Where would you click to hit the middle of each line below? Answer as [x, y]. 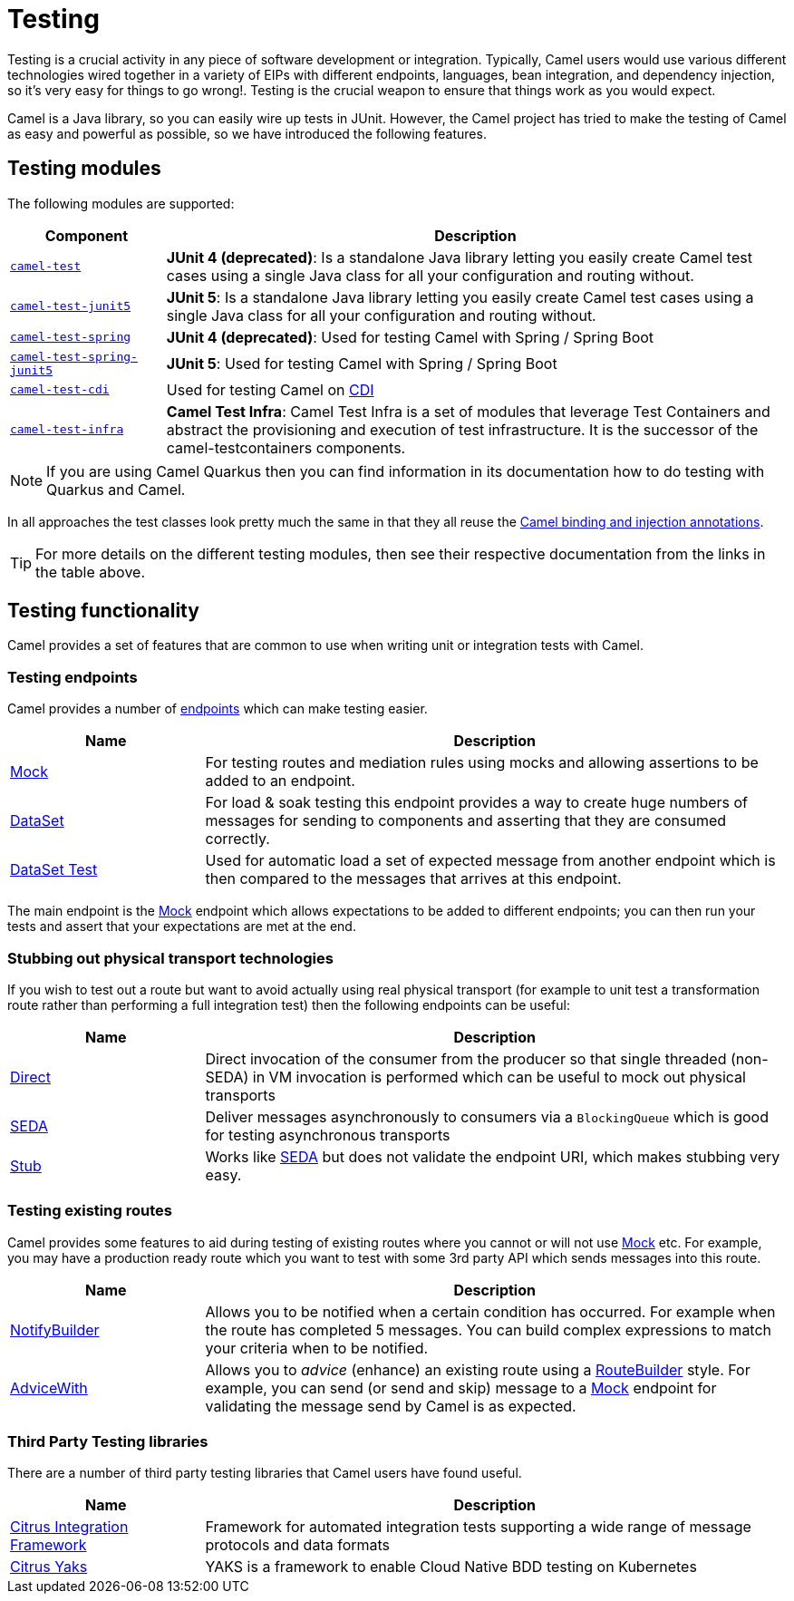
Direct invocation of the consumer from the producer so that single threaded [466, 1058]
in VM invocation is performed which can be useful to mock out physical [499, 1077]
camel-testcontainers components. [286, 447]
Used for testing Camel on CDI [270, 389]
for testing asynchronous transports [328, 1135]
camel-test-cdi [60, 390]
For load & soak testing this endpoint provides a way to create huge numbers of [477, 803]
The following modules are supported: [121, 203]
